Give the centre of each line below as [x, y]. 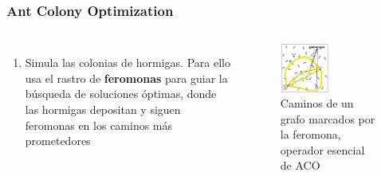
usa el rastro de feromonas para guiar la [126, 78]
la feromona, [310, 134]
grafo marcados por [328, 118]
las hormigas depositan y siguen [103, 109]
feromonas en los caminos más [99, 125]
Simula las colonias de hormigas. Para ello [128, 63]
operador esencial [322, 149]
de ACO [300, 165]
